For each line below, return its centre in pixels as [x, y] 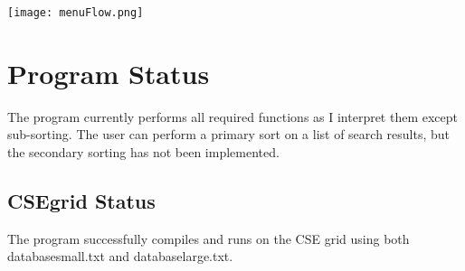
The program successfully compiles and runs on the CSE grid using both [209, 238]
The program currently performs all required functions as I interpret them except [233, 116]
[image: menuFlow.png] [76, 13]
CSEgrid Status [81, 200]
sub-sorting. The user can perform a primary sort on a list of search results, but [229, 134]
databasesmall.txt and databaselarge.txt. [120, 256]
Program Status [109, 73]
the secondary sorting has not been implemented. [143, 151]
